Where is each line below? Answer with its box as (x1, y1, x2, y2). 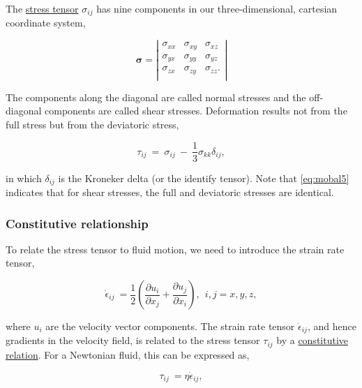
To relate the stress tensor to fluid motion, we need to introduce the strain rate (6, 241, 345, 256)
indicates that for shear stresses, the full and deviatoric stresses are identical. (6, 185, 334, 200)
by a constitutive (276, 333, 349, 348)
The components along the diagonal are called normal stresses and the (6, 89, 306, 104)
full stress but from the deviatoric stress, (6, 117, 179, 131)
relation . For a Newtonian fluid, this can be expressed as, (6, 347, 250, 361)
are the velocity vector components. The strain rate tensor (45, 319, 295, 334)
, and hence (307, 319, 356, 334)
